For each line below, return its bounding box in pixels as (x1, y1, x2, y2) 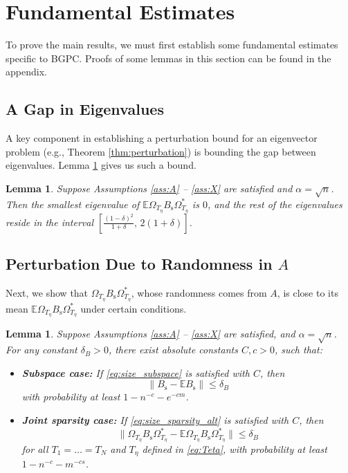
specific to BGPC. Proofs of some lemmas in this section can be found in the (6, 50, 331, 65)
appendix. (6, 64, 47, 79)
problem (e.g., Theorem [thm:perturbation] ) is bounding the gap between (6, 144, 316, 158)
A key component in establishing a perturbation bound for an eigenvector (6, 131, 318, 145)
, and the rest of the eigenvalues (207, 196, 342, 211)
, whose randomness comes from (131, 285, 267, 299)
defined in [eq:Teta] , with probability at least (142, 441, 327, 456)
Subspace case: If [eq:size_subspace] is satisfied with (21, 365, 250, 380)
